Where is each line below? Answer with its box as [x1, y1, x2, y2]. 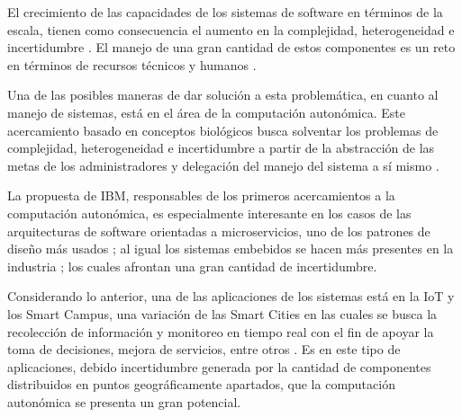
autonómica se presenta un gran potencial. [7, 392, 241, 411]
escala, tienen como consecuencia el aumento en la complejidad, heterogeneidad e [7, 20, 455, 39]
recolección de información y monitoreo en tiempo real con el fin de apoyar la [7, 322, 434, 341]
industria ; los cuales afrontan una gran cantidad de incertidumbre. [7, 256, 377, 275]
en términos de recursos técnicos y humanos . [7, 55, 257, 74]
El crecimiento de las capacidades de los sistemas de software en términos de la [7, 3, 443, 21]
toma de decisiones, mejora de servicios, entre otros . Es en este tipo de [7, 340, 401, 359]
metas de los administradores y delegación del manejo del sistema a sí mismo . [7, 155, 439, 174]
